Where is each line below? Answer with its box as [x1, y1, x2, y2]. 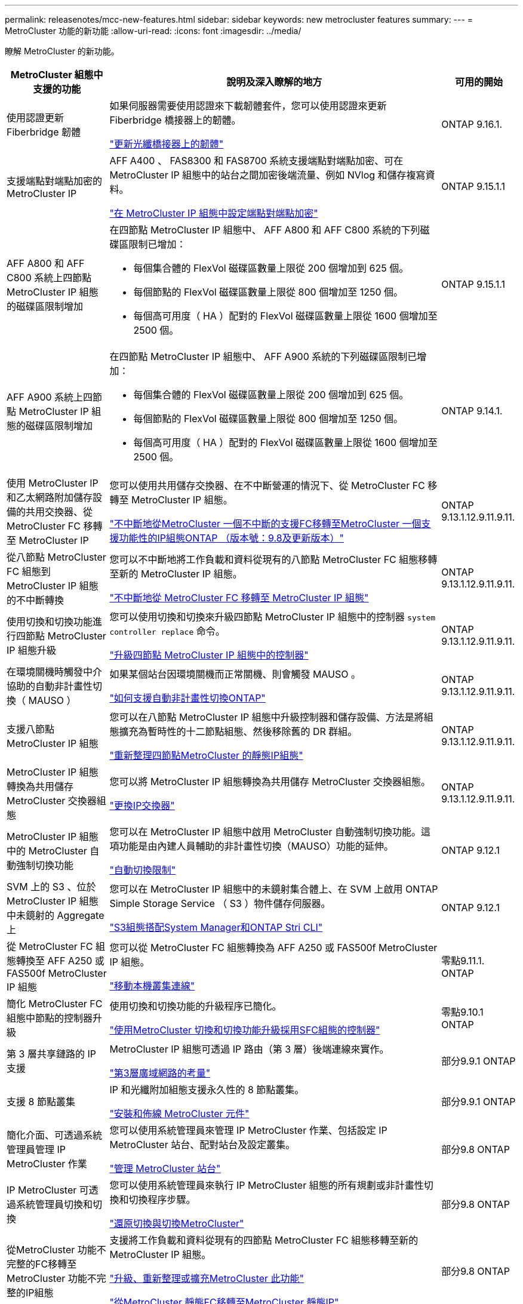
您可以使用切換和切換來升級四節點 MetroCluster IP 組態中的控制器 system [109, 611, 436, 623]
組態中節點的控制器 [7, 1012, 93, 1024]
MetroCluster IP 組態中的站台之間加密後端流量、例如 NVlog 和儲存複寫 [109, 169, 426, 181]
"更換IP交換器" [109, 799, 175, 811]
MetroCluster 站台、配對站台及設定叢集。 [109, 1139, 296, 1151]
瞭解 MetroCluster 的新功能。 [5, 46, 119, 56]
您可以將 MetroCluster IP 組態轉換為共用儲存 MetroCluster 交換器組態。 [109, 776, 430, 788]
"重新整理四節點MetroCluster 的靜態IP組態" [109, 749, 303, 761]
